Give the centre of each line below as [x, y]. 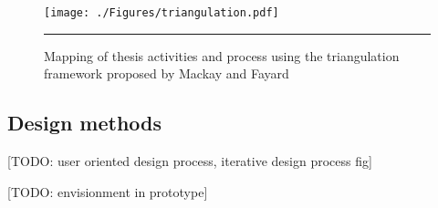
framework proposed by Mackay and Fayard [167, 73]
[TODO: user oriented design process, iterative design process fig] [190, 161]
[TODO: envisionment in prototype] [108, 191]
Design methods [85, 123]
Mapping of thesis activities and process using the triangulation [222, 55]
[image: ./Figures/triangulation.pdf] [162, 13]
